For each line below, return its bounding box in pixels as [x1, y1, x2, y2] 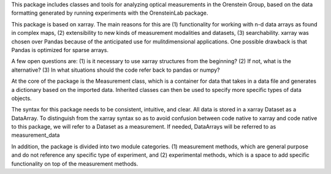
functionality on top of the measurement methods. [11, 160, 139, 167]
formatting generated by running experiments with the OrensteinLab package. [11, 9, 208, 17]
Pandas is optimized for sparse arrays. [11, 46, 109, 53]
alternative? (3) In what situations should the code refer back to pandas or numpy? [11, 66, 220, 74]
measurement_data [11, 132, 60, 139]
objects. [11, 94, 32, 102]
